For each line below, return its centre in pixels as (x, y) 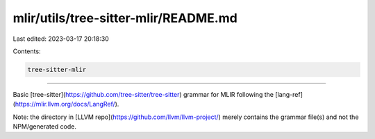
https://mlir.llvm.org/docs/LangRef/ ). (67, 104)
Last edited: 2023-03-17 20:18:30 (61, 39)
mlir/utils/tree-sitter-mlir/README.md (125, 18)
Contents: (27, 51)
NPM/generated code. (44, 127)
